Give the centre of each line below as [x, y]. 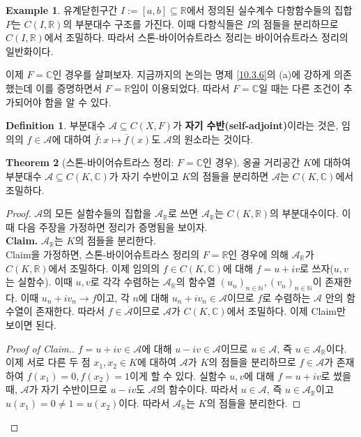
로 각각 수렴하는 [125, 282]
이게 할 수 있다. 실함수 [178, 375]
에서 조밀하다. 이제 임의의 [104, 268]
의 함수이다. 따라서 [197, 389]
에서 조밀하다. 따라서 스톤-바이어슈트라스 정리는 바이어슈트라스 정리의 [196, 37]
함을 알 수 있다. [78, 102]
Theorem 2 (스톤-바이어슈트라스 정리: [90, 162]
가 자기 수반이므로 [68, 389]
